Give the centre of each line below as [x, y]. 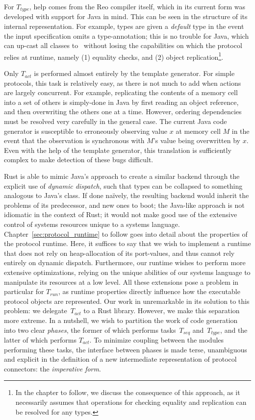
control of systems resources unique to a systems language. [92, 224]
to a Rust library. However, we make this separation [162, 310]
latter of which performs [40, 339]
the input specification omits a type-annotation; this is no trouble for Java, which [127, 36]
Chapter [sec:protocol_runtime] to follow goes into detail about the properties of [126, 234]
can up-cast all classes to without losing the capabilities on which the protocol [123, 45]
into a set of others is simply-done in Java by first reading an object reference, [121, 102]
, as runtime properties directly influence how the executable [149, 291]
